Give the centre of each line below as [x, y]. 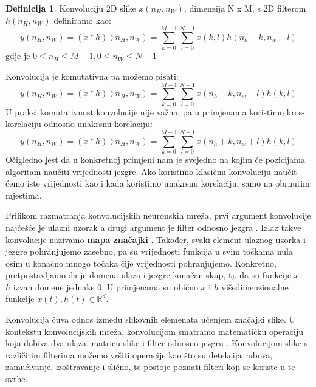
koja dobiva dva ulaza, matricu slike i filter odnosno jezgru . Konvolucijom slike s [157, 343]
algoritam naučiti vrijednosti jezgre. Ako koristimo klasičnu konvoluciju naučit [151, 171]
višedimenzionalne [255, 286]
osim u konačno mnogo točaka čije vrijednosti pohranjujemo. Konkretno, [141, 263]
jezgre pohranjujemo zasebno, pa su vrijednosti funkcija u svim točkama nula [149, 251]
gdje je [18, 56]
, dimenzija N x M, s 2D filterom [245, 8]
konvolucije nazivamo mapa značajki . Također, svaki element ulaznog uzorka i [156, 239]
